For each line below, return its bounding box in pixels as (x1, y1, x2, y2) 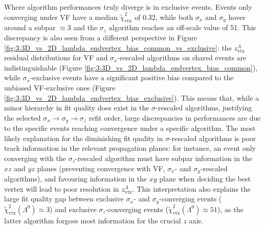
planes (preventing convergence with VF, (37, 163, 165, 173)
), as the (217, 203, 244, 214)
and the (73, 22, 98, 33)
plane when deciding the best (159, 173, 251, 184)
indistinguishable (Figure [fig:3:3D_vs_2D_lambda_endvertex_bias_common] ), (4, 62, 258, 73)
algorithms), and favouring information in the (4, 173, 147, 184)
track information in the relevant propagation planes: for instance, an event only (4, 143, 256, 153)
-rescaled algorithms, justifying (156, 102, 252, 113)
